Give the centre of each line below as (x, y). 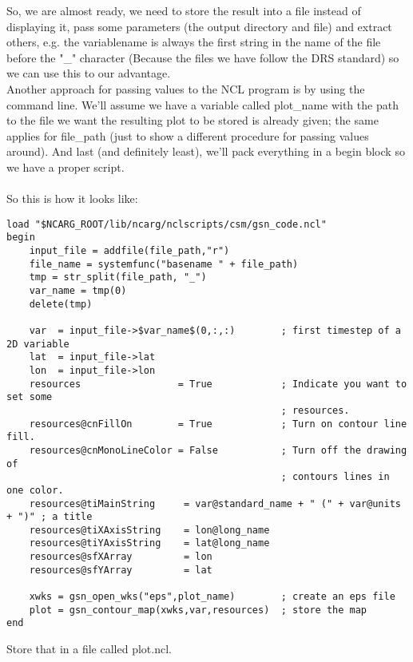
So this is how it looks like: (72, 198)
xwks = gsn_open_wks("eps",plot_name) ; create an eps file (212, 597)
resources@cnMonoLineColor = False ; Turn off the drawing (218, 450)
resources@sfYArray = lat (121, 570)
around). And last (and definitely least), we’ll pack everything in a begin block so (206, 151)
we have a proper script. (66, 166)
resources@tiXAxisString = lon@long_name (149, 530)
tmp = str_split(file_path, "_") (118, 277)
